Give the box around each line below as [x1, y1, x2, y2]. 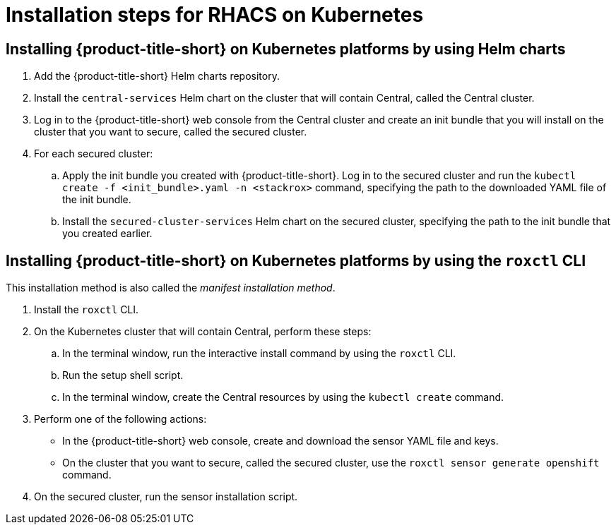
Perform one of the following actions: [34, 413, 207, 426]
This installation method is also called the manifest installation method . [6, 282, 336, 294]
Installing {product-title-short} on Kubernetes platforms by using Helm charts [6, 40, 566, 58]
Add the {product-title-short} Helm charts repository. [34, 70, 280, 83]
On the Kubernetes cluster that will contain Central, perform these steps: [34, 325, 372, 338]
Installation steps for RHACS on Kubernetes [6, 3, 424, 27]
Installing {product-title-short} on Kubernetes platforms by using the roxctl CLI [6, 251, 586, 270]
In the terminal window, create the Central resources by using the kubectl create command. [62, 391, 504, 404]
